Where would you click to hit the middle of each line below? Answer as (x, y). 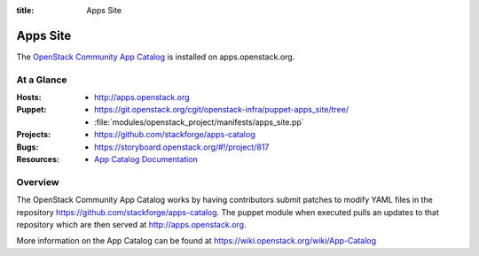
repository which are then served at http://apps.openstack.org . (131, 224)
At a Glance (42, 80)
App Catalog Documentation (146, 159)
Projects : (33, 135)
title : (25, 10)
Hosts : (29, 97)
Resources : (38, 159)
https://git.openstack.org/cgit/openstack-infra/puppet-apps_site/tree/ (222, 110)
